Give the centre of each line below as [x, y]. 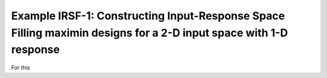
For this [21, 68]
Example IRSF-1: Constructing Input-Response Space [148, 16]
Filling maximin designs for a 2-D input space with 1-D [150, 33]
